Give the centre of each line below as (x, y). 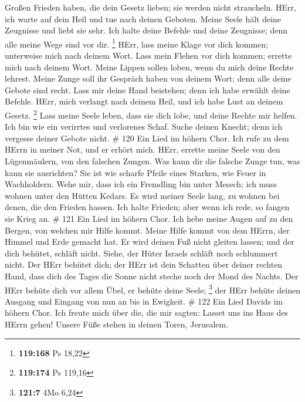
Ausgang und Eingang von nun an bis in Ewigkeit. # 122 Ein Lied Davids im (144, 301)
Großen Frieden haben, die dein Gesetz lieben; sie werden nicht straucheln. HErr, (150, 7)
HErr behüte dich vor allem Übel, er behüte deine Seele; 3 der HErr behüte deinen (152, 289)
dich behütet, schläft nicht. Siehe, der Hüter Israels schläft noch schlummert (141, 253)
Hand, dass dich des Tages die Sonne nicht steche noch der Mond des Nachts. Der (152, 276)
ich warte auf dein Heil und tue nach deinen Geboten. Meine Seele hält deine (143, 18)
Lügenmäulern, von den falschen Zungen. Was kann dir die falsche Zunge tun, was (152, 161)
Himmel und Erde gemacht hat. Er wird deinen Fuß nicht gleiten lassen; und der (150, 241)
